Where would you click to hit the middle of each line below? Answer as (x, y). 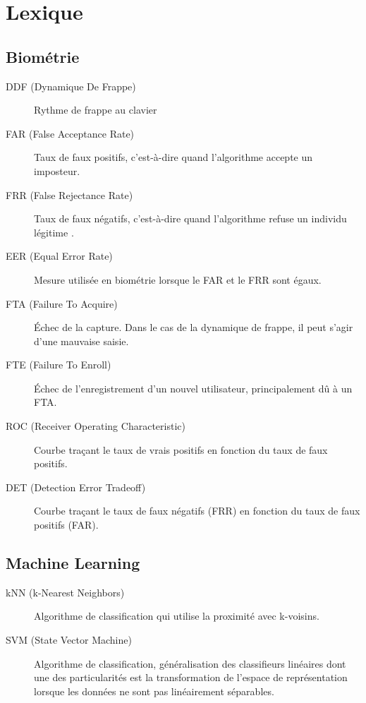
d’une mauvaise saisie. (81, 341)
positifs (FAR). (66, 525)
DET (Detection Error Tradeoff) (76, 487)
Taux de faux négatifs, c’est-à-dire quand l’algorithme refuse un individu (190, 218)
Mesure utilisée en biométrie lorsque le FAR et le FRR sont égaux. (178, 279)
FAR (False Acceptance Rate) (70, 133)
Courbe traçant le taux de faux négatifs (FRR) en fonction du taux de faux (197, 511)
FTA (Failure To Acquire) (62, 303)
